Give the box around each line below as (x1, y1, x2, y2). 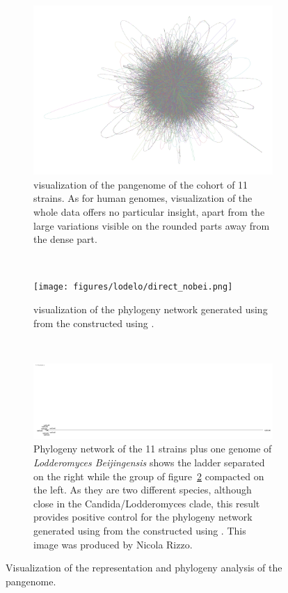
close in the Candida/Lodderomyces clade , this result (33, 496, 260, 510)
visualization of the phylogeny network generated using (33, 302, 268, 317)
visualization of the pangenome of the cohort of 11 (33, 177, 248, 191)
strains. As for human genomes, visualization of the (33, 191, 253, 205)
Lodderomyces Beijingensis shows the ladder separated (33, 454, 265, 469)
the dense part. (33, 232, 97, 246)
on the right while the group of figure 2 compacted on (33, 468, 264, 483)
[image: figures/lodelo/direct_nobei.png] (33, 282, 233, 292)
